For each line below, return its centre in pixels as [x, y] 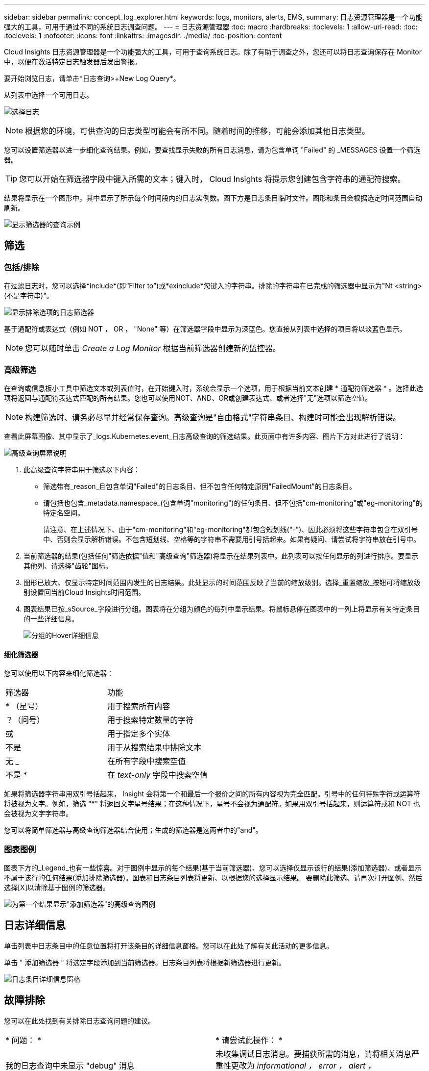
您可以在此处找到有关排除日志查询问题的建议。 [79, 1020]
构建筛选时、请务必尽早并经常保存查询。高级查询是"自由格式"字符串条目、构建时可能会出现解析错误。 [213, 417]
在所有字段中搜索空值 [147, 761]
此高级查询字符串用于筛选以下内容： [82, 469]
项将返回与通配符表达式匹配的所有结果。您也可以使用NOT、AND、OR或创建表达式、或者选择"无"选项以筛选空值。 [188, 398]
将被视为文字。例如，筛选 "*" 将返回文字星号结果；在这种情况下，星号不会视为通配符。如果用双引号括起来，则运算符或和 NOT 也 [212, 804]
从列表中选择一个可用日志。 [48, 95]
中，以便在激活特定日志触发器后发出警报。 [72, 62]
